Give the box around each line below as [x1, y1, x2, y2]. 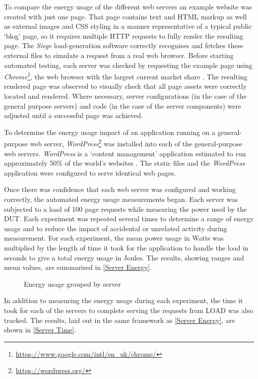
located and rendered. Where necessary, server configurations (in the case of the [4, 91, 247, 101]
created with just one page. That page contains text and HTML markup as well [4, 11, 247, 21]
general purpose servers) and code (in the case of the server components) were [4, 100, 242, 111]
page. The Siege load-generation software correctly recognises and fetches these [4, 40, 244, 51]
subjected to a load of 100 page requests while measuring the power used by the [4, 203, 247, 214]
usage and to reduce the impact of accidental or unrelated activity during [4, 223, 227, 233]
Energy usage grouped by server [24, 278, 121, 289]
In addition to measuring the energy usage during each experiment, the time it [4, 295, 243, 306]
